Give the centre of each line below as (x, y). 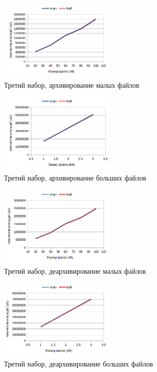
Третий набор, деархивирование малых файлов (75, 271)
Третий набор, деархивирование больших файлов (78, 364)
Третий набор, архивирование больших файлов (75, 178)
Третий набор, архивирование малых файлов (72, 85)
